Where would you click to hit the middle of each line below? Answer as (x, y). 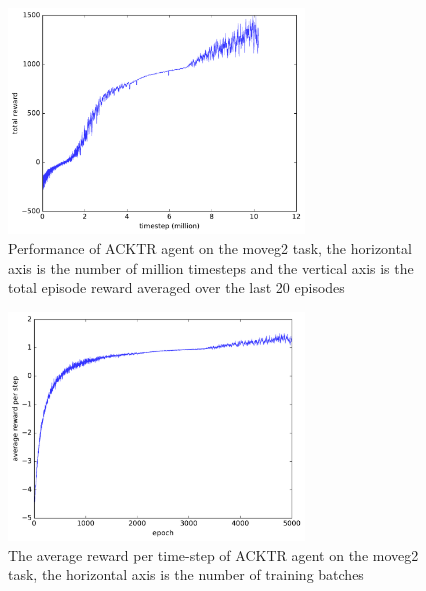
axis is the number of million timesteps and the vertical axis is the (211, 267)
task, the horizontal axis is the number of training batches (186, 574)
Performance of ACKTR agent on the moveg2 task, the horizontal (210, 247)
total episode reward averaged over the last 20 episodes (176, 287)
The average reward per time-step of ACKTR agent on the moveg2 (213, 554)
